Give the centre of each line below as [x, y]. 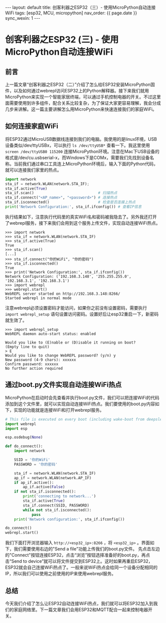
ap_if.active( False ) [44, 487]
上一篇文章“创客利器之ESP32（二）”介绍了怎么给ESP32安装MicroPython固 [80, 84]
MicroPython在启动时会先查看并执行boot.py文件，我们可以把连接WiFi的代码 [82, 397]
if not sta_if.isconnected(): [45, 492]
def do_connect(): [24, 446]
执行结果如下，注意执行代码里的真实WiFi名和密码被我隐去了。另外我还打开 [81, 217]
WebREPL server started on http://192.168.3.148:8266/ [63, 294]
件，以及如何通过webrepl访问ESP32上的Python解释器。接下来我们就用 [77, 91]
